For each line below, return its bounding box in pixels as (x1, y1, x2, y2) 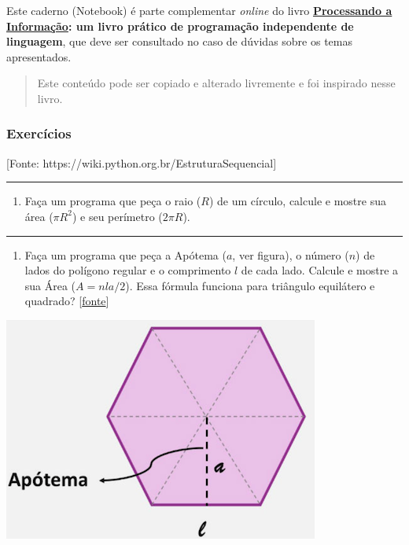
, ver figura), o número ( (232, 246, 349, 263)
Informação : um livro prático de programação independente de (6, 17, 354, 34)
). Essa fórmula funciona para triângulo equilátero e (125, 277, 375, 293)
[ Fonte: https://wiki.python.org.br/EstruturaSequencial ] (6, 154, 277, 171)
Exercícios (6, 123, 72, 143)
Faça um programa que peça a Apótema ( (24, 246, 227, 263)
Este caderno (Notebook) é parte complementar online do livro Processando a (6, 2, 392, 18)
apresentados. (6, 48, 72, 64)
